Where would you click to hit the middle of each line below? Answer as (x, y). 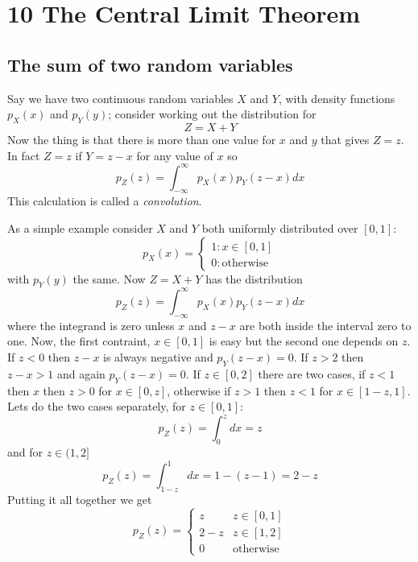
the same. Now (109, 278)
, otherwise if (199, 390)
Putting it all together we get (80, 499)
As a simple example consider (80, 228)
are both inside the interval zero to (325, 325)
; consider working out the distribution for (212, 114)
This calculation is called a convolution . (105, 201)
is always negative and (158, 356)
